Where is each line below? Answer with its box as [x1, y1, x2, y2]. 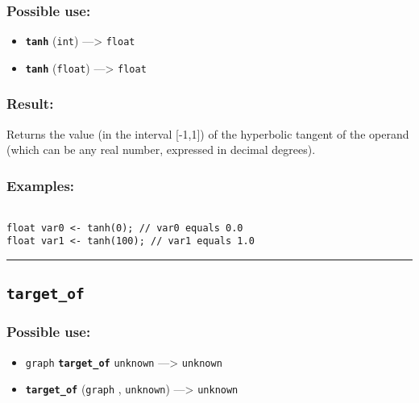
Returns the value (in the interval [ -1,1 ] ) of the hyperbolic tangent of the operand [6, 125, 409, 142]
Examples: [6, 175, 75, 195]
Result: [6, 93, 54, 114]
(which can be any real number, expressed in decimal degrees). [6, 141, 316, 158]
